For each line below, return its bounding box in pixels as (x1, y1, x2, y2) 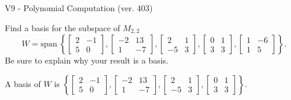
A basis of (5, 77, 41, 89)
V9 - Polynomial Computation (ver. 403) (5, 2, 153, 14)
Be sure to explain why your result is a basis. (5, 54, 169, 66)
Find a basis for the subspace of (5, 21, 120, 34)
